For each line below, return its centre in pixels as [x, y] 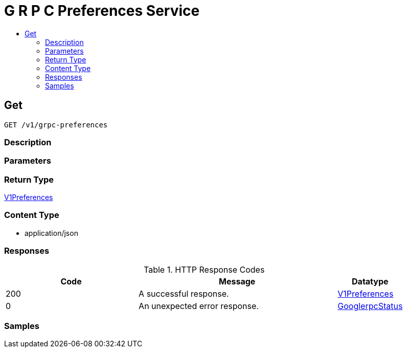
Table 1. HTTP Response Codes [204, 269]
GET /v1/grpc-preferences [56, 125]
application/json [51, 233]
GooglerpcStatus [370, 306]
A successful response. [184, 293]
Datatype [370, 281]
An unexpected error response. [199, 306]
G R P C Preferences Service [102, 11]
